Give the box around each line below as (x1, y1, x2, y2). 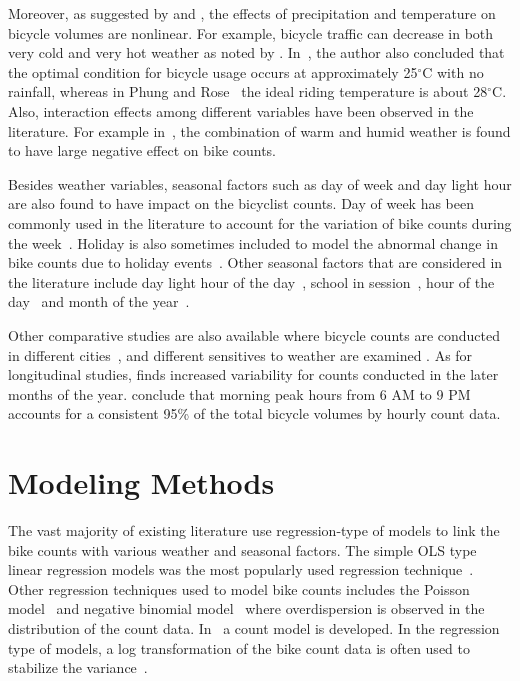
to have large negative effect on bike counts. (8, 140, 277, 161)
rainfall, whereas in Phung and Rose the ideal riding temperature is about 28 (8, 81, 488, 102)
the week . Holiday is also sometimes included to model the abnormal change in (8, 232, 498, 253)
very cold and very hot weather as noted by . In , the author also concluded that (8, 42, 505, 63)
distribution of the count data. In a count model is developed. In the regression (8, 617, 500, 638)
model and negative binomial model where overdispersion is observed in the (8, 598, 485, 619)
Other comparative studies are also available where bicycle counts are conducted (8, 324, 501, 345)
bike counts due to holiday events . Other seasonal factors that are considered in (8, 252, 503, 273)
